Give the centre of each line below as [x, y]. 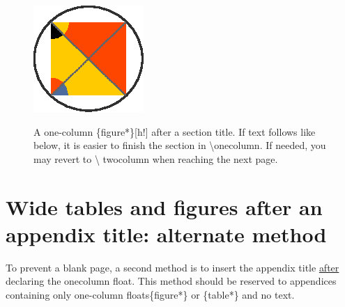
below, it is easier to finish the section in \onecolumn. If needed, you [180, 145]
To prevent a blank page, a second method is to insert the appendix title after [172, 267]
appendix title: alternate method [166, 234]
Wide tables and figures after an [164, 206]
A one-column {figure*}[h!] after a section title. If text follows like [175, 131]
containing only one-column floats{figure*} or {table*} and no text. [150, 294]
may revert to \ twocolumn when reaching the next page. [156, 158]
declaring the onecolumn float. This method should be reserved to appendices [171, 281]
